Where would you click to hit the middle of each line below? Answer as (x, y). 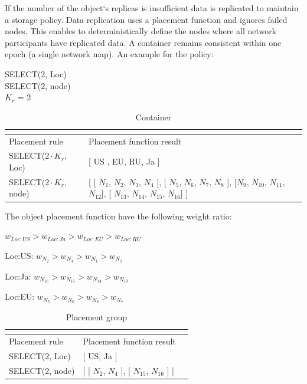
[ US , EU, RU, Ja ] (124, 161)
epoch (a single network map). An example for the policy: (109, 54)
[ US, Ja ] (100, 356)
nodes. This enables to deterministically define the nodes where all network (141, 31)
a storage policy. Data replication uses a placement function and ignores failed (146, 19)
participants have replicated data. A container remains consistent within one (143, 42)
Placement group (97, 317)
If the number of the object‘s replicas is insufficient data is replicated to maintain (152, 8)
